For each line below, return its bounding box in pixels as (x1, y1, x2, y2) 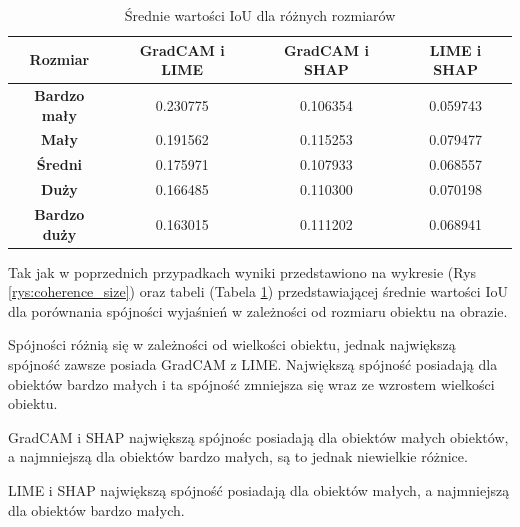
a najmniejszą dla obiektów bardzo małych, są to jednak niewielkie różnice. (8, 446, 468, 467)
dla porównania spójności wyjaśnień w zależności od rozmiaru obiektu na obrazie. (8, 300, 508, 321)
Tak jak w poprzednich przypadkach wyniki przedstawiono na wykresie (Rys (8, 261, 477, 282)
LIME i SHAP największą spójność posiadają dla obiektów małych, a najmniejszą (8, 480, 510, 501)
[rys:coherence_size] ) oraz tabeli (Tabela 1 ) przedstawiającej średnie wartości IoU (8, 281, 508, 302)
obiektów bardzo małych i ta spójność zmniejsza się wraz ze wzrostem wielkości (8, 373, 495, 394)
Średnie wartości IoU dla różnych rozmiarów (124, 5, 396, 25)
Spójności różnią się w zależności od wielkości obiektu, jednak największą (8, 334, 456, 355)
